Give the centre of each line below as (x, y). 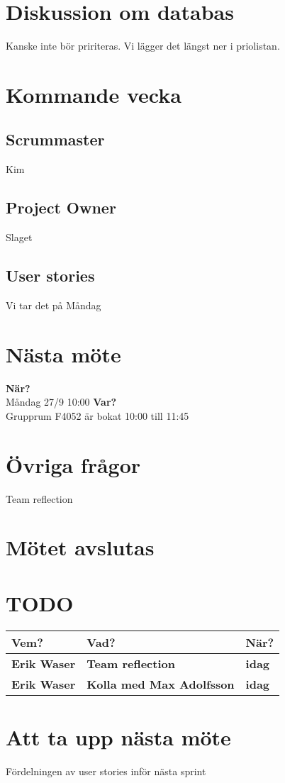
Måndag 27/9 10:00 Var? (61, 402)
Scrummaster (55, 139)
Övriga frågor (73, 464)
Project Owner (61, 207)
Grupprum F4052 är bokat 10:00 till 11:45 (97, 415)
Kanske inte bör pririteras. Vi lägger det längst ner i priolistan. (143, 46)
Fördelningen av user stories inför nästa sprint (106, 771)
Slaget (19, 237)
